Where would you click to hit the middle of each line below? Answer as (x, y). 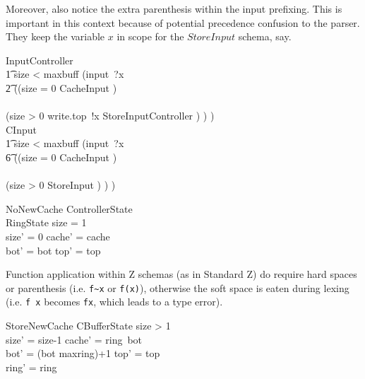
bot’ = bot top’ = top (53, 250)
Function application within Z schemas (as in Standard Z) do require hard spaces (181, 274)
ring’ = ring (31, 367)
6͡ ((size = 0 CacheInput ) (61, 157)
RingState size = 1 (46, 222)
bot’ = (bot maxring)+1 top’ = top (83, 353)
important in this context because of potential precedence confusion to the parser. (183, 22)
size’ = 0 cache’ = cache (58, 236)
